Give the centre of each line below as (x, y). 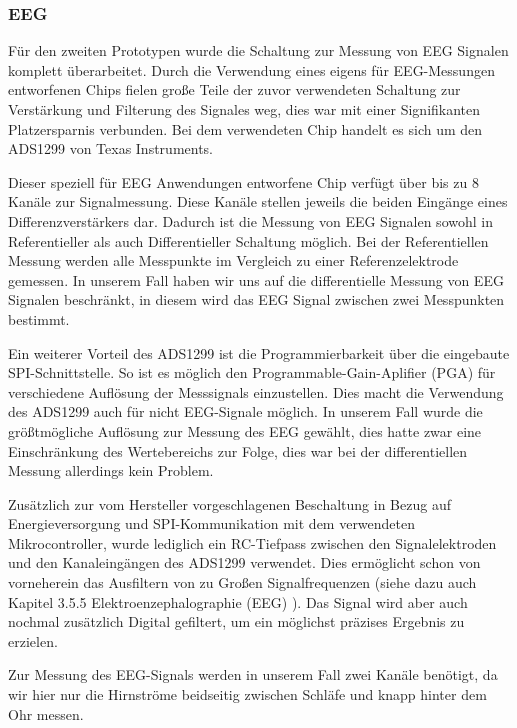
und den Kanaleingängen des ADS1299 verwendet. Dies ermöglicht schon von (244, 562)
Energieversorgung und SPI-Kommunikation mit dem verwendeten (212, 523)
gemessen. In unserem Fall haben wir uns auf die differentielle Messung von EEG (256, 279)
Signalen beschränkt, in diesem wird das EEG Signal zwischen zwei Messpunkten (256, 299)
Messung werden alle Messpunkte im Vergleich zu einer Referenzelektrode (233, 260)
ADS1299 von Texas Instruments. (111, 148)
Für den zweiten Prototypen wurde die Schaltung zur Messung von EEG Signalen (258, 50)
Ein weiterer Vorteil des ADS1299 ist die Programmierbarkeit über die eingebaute (259, 352)
